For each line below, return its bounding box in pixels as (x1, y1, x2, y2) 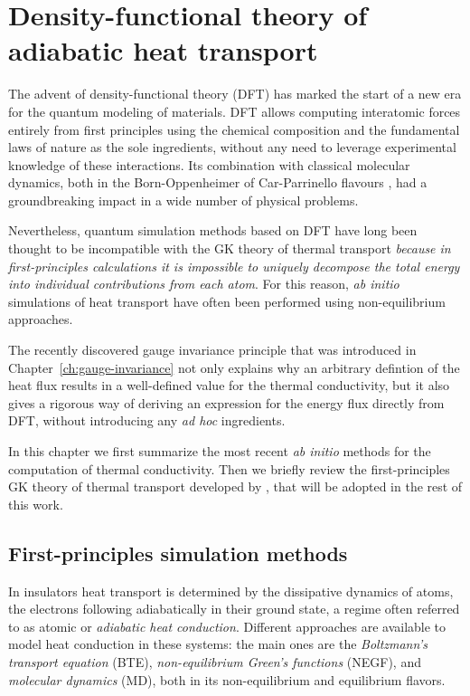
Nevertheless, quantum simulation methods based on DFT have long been (8, 221, 418, 240)
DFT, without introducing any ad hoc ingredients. (8, 411, 286, 430)
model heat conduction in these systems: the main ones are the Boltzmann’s (8, 634, 428, 653)
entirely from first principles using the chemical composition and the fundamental (8, 119, 460, 138)
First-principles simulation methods (8, 539, 348, 567)
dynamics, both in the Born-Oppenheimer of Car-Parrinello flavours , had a (8, 173, 428, 192)
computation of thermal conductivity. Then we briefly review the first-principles (8, 459, 450, 478)
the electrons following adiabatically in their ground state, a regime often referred (8, 599, 460, 618)
